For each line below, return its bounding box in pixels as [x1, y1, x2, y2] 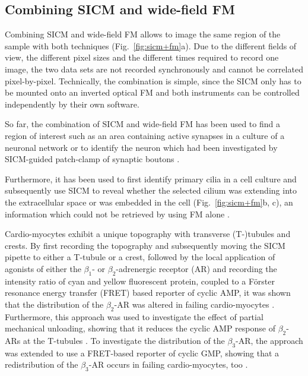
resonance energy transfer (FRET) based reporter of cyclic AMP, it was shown [5, 286, 291, 299]
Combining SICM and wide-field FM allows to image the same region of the [5, 28, 281, 40]
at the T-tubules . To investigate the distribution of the [23, 334, 225, 347]
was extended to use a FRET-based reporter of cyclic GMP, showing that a [5, 346, 280, 359]
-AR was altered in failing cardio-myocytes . [114, 298, 275, 310]
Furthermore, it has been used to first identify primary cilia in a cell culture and [5, 172, 297, 185]
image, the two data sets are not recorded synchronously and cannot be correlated [5, 62, 303, 75]
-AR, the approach [236, 334, 303, 347]
